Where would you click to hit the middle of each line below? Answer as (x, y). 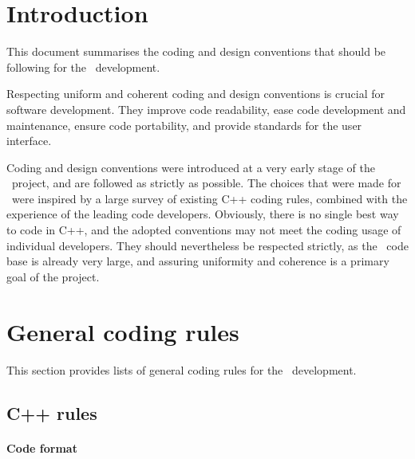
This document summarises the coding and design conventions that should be (196, 51)
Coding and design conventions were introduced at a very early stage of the (191, 167)
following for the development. (83, 67)
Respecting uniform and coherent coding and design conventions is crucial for (196, 94)
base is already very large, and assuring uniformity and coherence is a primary (198, 261)
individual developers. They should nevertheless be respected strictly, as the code (207, 245)
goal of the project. (53, 276)
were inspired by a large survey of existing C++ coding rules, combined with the (209, 198)
